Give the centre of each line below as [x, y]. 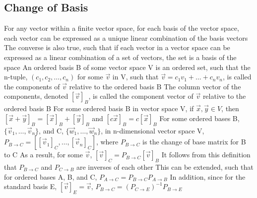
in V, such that [135, 77]
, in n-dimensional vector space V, [153, 130]
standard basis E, [31, 186]
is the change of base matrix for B [194, 142]
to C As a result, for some [43, 155]
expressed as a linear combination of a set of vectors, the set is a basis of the [120, 57]
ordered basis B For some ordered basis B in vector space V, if [99, 108]
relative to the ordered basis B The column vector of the [155, 86]
